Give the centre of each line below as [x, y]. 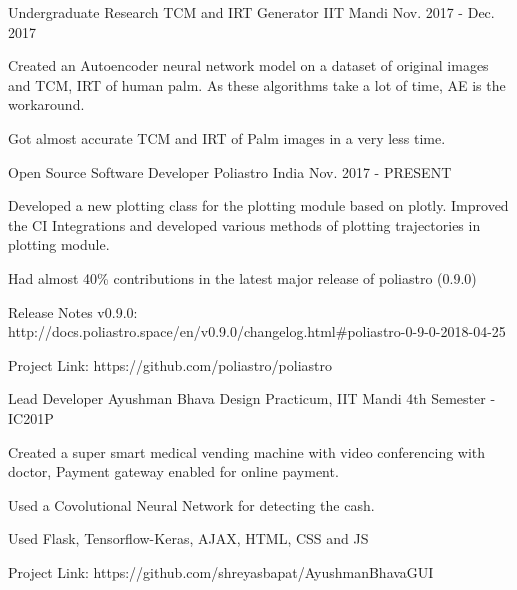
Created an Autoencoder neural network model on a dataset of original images [248, 65]
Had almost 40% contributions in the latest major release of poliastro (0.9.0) [242, 277]
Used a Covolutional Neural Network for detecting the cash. [191, 504]
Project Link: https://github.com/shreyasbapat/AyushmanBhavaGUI [221, 571]
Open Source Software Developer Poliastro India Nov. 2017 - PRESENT [230, 171]
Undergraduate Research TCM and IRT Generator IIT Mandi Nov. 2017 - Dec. [251, 12]
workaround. [46, 104]
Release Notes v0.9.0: [73, 311]
